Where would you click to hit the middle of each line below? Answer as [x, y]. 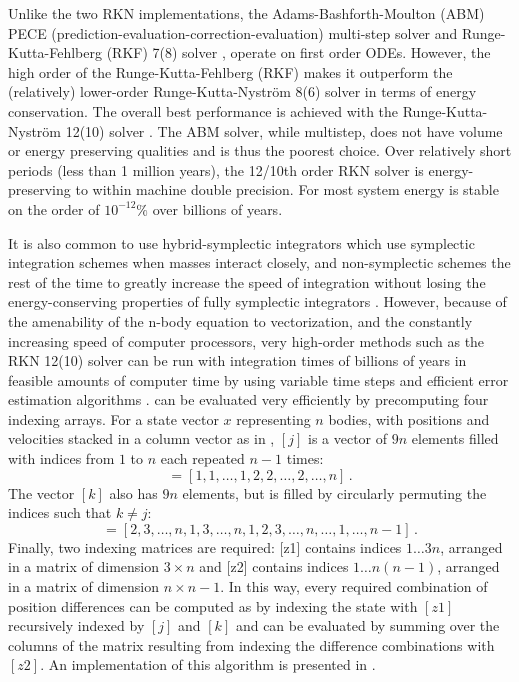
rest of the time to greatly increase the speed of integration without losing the [247, 281]
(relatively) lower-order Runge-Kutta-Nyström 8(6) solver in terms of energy [242, 91]
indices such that [60, 512]
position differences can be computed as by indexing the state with [213, 605]
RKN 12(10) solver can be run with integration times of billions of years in [237, 360]
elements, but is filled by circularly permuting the [334, 492]
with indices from [61, 458]
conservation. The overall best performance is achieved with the [203, 110]
